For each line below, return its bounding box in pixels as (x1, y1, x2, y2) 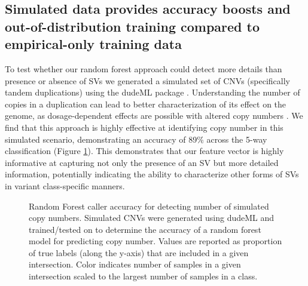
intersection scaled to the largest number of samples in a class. (29, 270, 258, 282)
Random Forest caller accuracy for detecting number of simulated (29, 199, 269, 212)
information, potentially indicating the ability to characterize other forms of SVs (5, 168, 299, 180)
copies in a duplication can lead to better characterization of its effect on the (5, 97, 286, 110)
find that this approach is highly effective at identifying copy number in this (5, 121, 283, 133)
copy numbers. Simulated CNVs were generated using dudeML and (29, 211, 275, 224)
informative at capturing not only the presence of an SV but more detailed (5, 156, 279, 168)
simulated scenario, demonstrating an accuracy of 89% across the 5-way (5, 133, 267, 145)
